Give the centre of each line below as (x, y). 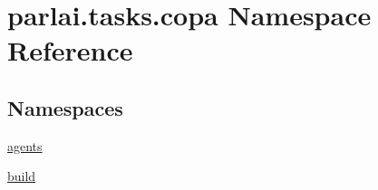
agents (25, 145)
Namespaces (65, 107)
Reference (70, 50)
